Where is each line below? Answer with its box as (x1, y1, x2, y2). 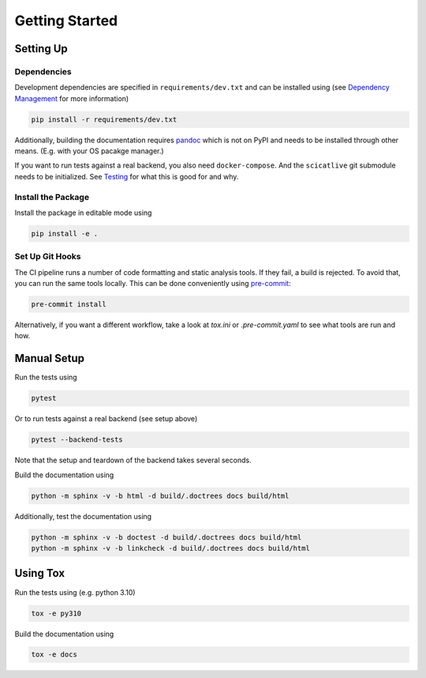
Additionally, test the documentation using (14, 511, 152, 521)
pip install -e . (31, 229, 99, 238)
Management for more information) (14, 93, 129, 103)
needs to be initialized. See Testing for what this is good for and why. (14, 171, 239, 181)
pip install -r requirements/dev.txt (31, 115, 177, 124)
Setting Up (14, 42, 69, 55)
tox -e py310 (31, 608, 82, 618)
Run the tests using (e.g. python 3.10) (14, 587, 136, 597)
